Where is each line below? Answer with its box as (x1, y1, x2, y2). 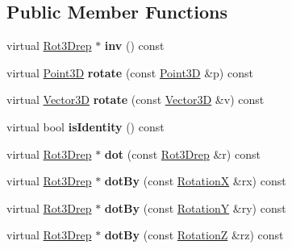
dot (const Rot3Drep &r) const (104, 145, 261, 162)
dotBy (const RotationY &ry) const (104, 199, 286, 216)
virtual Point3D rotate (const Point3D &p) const (6, 64, 253, 81)
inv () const (104, 37, 165, 54)
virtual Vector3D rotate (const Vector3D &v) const (6, 91, 265, 108)
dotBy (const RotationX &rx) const (104, 172, 286, 189)
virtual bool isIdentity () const (6, 118, 165, 135)
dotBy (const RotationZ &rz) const (104, 226, 284, 243)
